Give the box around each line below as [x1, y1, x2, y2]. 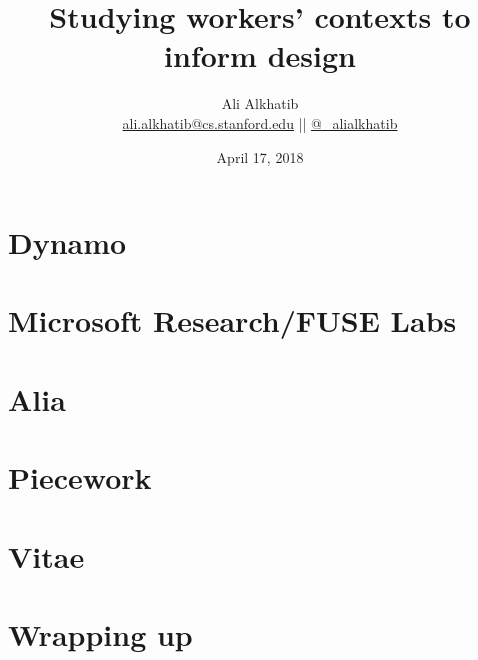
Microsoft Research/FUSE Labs [8, 300, 457, 341]
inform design [164, 35, 356, 76]
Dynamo [8, 222, 127, 263]
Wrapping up [8, 613, 193, 654]
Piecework [8, 457, 152, 498]
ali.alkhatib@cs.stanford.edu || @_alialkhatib [122, 112, 398, 133]
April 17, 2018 [216, 146, 304, 167]
